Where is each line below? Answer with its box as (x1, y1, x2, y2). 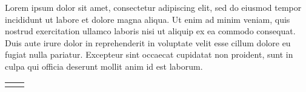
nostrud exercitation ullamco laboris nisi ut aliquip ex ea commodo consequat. (5, 25, 296, 37)
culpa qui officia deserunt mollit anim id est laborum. (5, 60, 203, 72)
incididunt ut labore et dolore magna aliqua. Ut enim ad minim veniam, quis (5, 13, 290, 25)
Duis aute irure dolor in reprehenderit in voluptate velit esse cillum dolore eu (5, 36, 291, 49)
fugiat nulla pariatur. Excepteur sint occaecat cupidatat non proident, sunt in (5, 48, 293, 61)
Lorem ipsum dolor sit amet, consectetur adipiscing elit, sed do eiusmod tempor (5, 1, 302, 13)
